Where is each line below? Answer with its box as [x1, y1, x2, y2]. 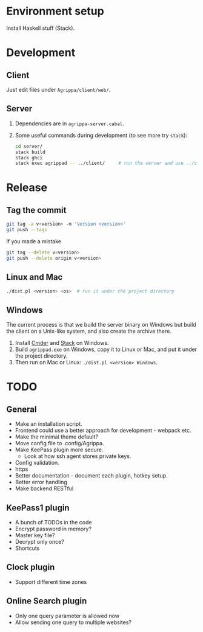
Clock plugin [6, 562, 55, 572]
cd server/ [15, 143, 43, 150]
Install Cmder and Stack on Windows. [15, 339, 109, 347]
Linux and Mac [6, 272, 63, 282]
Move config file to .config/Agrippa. [15, 440, 104, 447]
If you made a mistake [6, 238, 62, 245]
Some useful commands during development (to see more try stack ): [15, 131, 188, 139]
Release [6, 181, 47, 195]
